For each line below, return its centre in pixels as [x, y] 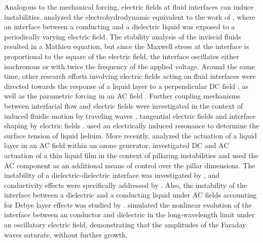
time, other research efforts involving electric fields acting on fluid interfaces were [130, 76]
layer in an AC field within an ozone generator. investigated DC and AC [117, 145]
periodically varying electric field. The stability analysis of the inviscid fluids [123, 36]
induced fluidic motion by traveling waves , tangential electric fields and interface [130, 115]
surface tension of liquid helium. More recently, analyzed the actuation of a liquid [130, 135]
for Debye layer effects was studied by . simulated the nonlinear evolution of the [128, 204]
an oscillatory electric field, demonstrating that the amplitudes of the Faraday [125, 225]
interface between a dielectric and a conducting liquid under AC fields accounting [130, 195]
